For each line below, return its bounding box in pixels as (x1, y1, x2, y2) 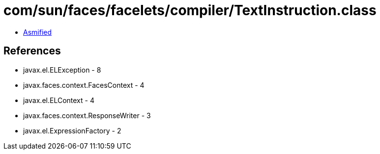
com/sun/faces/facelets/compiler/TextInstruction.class (3, 2, 377, 19)
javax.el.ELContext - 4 (23, 96, 94, 104)
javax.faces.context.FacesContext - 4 (23, 80, 145, 89)
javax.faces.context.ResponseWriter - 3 (23, 111, 151, 120)
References (3, 45, 61, 57)
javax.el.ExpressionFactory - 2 (23, 126, 121, 135)
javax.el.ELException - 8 (23, 65, 101, 74)
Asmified (23, 27, 52, 36)
